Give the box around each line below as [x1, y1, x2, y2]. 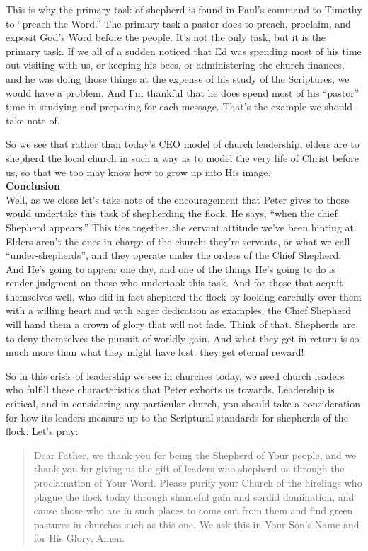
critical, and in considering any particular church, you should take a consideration [6, 396, 361, 411]
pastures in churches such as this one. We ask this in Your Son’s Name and [33, 516, 360, 531]
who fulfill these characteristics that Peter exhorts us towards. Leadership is [6, 382, 335, 397]
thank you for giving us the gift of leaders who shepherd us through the [33, 461, 345, 476]
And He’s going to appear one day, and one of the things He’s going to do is [6, 261, 336, 276]
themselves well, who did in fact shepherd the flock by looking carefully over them [6, 289, 362, 303]
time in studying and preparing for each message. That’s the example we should [6, 99, 353, 114]
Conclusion [6, 178, 61, 193]
